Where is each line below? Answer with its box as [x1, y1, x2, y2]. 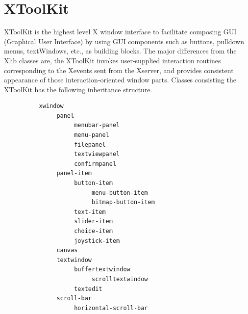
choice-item [74, 228, 113, 235]
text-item [74, 208, 106, 215]
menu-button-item [91, 189, 148, 196]
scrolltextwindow [91, 275, 148, 283]
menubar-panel [74, 122, 120, 129]
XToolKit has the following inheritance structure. [4, 84, 152, 94]
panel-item [56, 170, 92, 177]
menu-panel [74, 131, 109, 139]
